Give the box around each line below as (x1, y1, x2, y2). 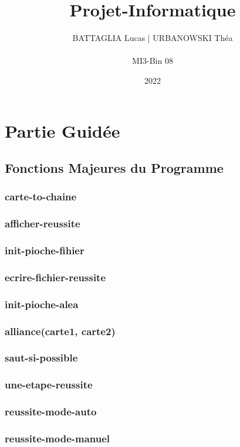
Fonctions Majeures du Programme (5, 159, 224, 177)
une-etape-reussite (5, 377, 93, 392)
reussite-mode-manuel (5, 431, 110, 445)
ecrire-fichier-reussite (5, 269, 106, 284)
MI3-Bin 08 (132, 54, 173, 67)
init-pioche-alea (5, 296, 79, 311)
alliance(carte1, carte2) (5, 323, 116, 338)
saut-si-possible (5, 350, 78, 365)
